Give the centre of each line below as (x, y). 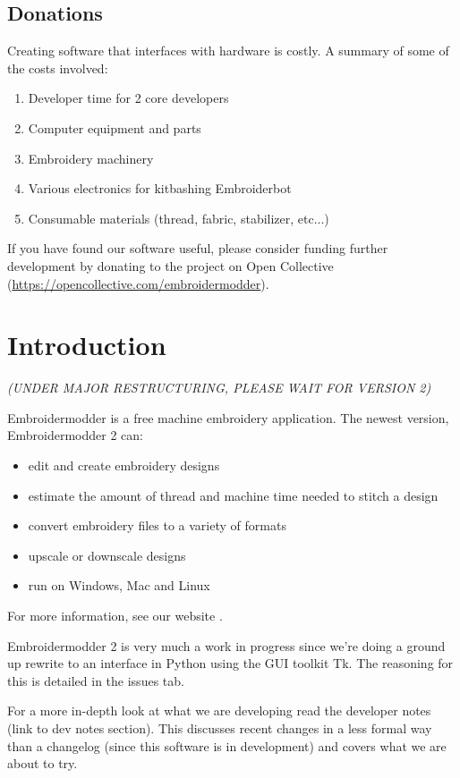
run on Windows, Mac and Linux (119, 585)
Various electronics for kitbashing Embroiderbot (160, 188)
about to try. (43, 763)
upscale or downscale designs (107, 555)
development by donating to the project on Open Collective (170, 265)
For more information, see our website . (115, 616)
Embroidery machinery (91, 158)
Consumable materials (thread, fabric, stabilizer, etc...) (179, 218)
